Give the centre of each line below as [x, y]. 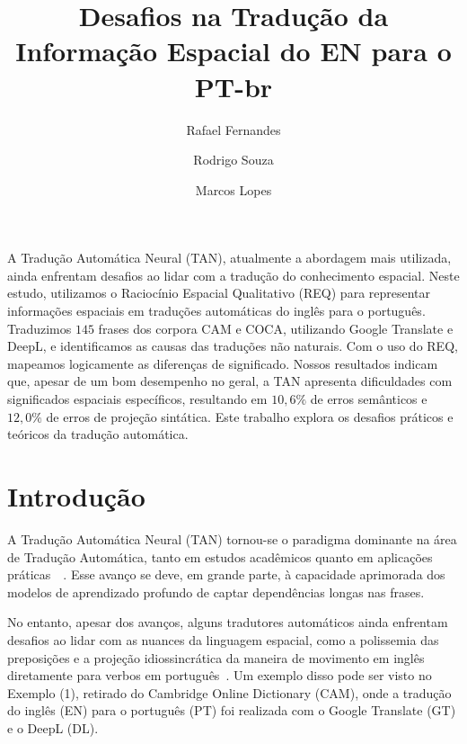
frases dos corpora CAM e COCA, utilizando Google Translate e [276, 328]
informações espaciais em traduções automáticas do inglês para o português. [216, 311]
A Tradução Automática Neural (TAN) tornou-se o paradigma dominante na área [232, 538]
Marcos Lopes [233, 189]
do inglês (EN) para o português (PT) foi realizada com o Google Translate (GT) [232, 710]
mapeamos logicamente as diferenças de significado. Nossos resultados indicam [223, 363]
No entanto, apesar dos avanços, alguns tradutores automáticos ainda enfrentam [228, 622]
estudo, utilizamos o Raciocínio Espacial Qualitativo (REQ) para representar [219, 293]
